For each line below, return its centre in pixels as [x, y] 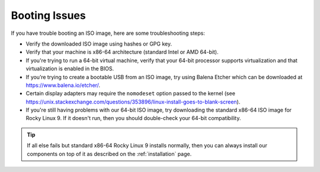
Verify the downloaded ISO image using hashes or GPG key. [99, 44]
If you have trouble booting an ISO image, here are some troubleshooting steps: [108, 33]
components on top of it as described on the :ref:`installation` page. [109, 154]
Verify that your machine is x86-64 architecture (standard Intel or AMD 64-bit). [122, 52]
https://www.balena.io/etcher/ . [63, 85]
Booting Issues [48, 15]
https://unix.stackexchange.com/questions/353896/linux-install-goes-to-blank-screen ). [133, 102]
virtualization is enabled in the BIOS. [70, 69]
